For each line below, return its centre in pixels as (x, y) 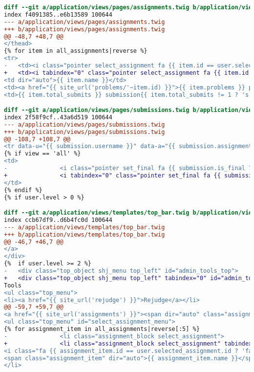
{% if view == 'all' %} (42, 154)
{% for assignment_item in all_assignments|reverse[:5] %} (102, 329)
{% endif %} (23, 190)
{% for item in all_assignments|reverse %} (76, 51)
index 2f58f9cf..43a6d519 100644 (58, 117)
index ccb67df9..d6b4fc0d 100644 (58, 220)
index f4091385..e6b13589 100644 (58, 14)
